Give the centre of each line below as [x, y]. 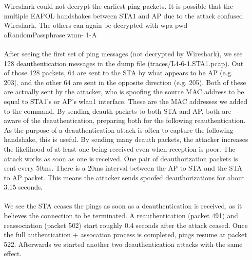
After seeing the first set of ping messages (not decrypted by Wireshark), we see [123, 53]
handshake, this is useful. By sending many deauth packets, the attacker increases [126, 139]
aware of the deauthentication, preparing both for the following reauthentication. [125, 120]
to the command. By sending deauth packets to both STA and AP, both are [118, 111]
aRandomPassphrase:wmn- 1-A [50, 34]
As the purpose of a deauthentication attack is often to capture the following [119, 130]
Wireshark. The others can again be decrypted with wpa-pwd [96, 25]
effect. [13, 253]
